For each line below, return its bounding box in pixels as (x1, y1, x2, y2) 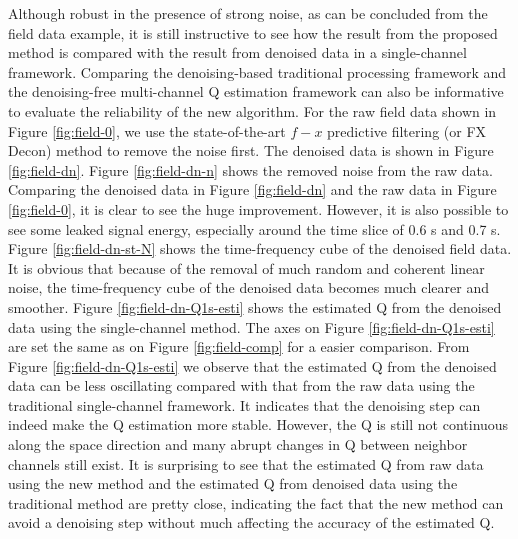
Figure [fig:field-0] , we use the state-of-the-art (8, 120, 286, 141)
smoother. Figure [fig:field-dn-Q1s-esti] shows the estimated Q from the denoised (8, 296, 502, 317)
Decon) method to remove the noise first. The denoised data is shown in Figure (8, 140, 494, 161)
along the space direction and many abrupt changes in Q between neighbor (8, 434, 468, 455)
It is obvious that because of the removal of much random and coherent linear (8, 257, 485, 278)
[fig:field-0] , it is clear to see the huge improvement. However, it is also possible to (8, 198, 509, 219)
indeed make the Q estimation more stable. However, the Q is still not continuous (8, 414, 509, 435)
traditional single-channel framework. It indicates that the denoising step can (8, 394, 481, 415)
